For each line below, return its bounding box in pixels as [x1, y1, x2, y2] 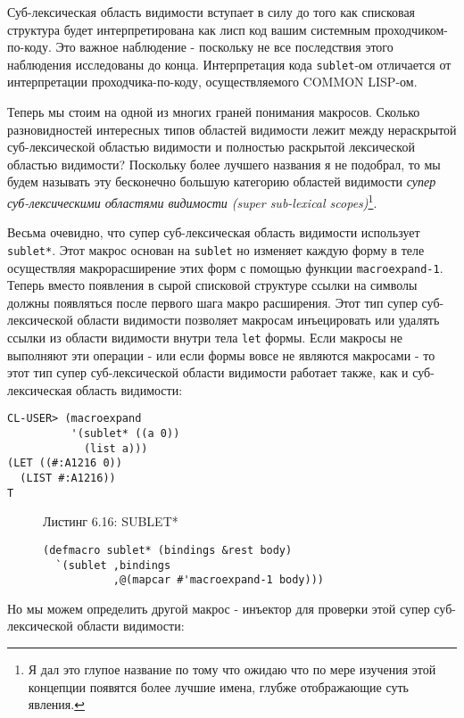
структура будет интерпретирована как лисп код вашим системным [7, 20, 371, 38]
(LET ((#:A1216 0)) [7, 457, 122, 470]
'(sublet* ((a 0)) [70, 427, 180, 441]
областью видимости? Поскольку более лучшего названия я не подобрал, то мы [7, 154, 441, 173]
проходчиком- [374, 20, 448, 38]
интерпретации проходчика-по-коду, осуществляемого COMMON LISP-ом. [7, 72, 418, 91]
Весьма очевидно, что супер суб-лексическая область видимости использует [7, 223, 420, 242]
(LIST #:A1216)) [20, 472, 116, 484]
